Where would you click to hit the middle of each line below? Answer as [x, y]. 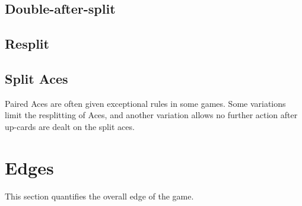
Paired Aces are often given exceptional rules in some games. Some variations [145, 103]
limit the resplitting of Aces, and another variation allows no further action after [151, 115]
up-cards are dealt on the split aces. [70, 126]
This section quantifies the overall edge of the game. [99, 196]
